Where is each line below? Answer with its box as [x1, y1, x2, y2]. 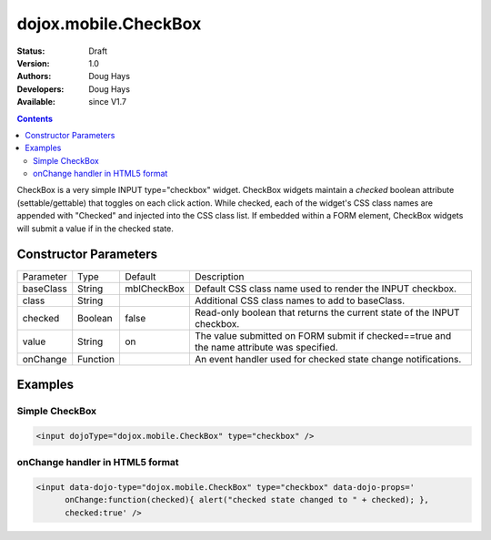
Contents [16, 113, 54, 124]
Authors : [16, 71, 52, 82]
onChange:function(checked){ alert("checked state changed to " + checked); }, [65, 494, 429, 505]
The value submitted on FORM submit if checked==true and [194, 329, 452, 341]
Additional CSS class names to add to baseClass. [194, 294, 405, 307]
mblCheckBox [124, 282, 185, 295]
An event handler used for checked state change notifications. [194, 352, 462, 365]
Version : [16, 57, 50, 68]
